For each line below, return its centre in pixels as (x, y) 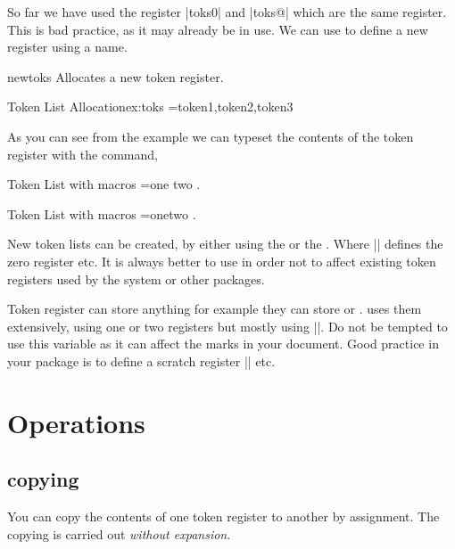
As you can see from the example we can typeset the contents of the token (211, 136)
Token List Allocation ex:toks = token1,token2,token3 (150, 107)
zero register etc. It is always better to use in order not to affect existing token (222, 261)
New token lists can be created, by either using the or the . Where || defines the (225, 244)
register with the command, (83, 154)
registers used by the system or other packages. (136, 279)
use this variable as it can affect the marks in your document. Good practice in (223, 344)
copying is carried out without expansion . (119, 533)
